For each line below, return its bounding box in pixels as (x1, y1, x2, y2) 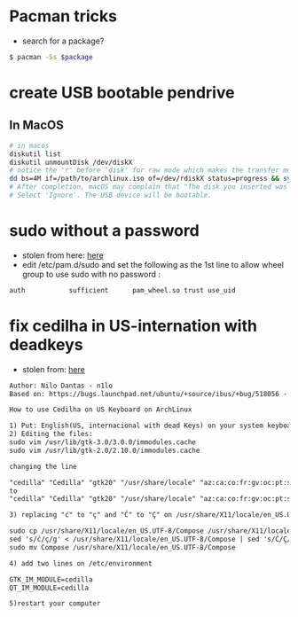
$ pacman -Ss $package (9, 52, 93, 61)
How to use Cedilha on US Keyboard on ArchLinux (9, 405, 192, 414)
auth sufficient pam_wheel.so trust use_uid (9, 285, 237, 294)
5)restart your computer (9, 599, 101, 608)
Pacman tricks (9, 6, 118, 27)
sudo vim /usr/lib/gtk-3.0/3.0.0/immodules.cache (9, 438, 197, 447)
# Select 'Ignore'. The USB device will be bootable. (9, 191, 213, 200)
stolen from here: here (21, 250, 104, 261)
